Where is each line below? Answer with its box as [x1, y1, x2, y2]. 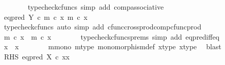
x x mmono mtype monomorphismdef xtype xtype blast [4, 41, 221, 52]
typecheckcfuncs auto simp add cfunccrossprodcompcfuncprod [4, 21, 202, 32]
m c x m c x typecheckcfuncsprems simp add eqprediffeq [4, 31, 219, 42]
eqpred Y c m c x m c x [4, 11, 88, 22]
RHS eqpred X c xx [4, 51, 70, 61]
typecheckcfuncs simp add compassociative [27, 2, 164, 12]
